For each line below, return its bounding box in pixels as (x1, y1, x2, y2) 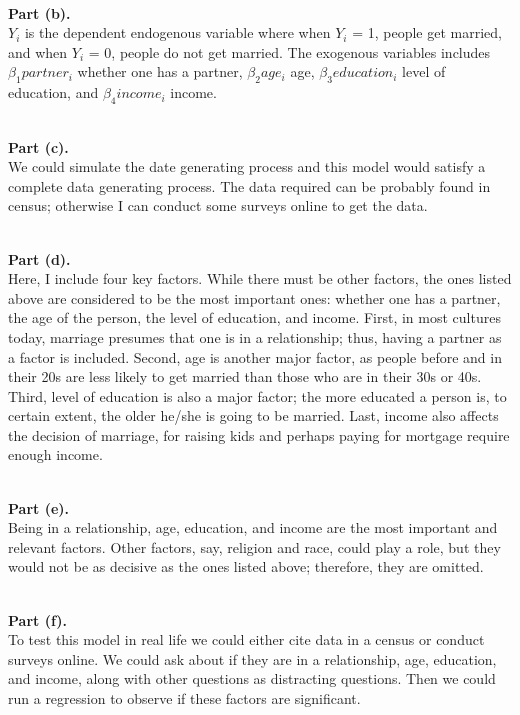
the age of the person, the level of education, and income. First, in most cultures (8, 307, 501, 328)
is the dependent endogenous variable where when (24, 22, 331, 43)
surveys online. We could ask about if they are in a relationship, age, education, (8, 648, 497, 669)
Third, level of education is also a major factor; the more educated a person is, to (8, 385, 507, 406)
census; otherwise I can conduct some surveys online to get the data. (8, 195, 428, 216)
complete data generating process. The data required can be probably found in (8, 175, 491, 196)
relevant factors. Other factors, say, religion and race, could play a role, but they (8, 536, 501, 557)
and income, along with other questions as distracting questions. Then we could (8, 668, 496, 689)
